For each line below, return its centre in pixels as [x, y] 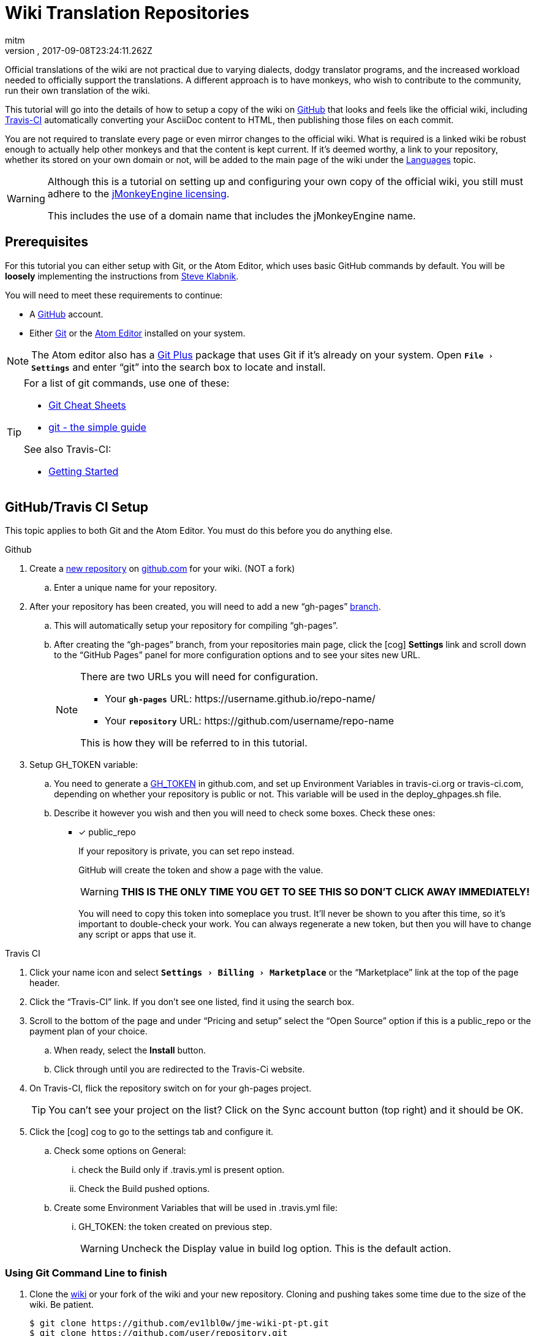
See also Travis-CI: [68, 449]
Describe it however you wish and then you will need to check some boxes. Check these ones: [245, 813]
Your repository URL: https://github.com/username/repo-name [250, 721]
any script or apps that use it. [137, 935]
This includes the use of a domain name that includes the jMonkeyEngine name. [232, 215]
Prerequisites [47, 242]
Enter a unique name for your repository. [136, 588]
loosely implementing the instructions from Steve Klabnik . [122, 276]
